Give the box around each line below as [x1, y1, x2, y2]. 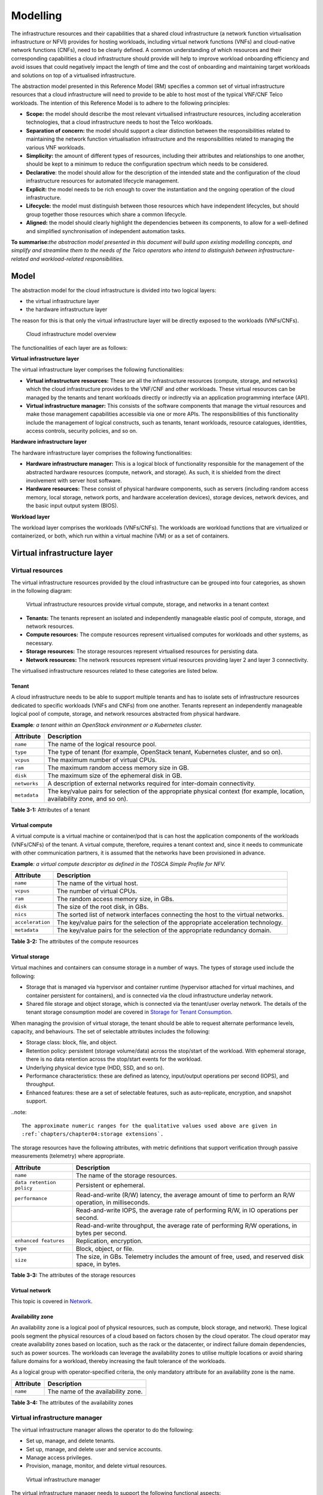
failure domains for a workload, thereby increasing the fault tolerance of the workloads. [11, 1357, 227, 1365]
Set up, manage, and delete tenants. [26, 1437, 115, 1444]
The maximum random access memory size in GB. [47, 764, 190, 771]
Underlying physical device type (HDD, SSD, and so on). [26, 1064, 164, 1071]
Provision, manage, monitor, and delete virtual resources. [26, 1462, 167, 1469]
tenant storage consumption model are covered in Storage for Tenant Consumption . [26, 1008, 233, 1016]
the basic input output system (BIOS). [26, 502, 119, 509]
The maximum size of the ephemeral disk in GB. [47, 771, 182, 780]
